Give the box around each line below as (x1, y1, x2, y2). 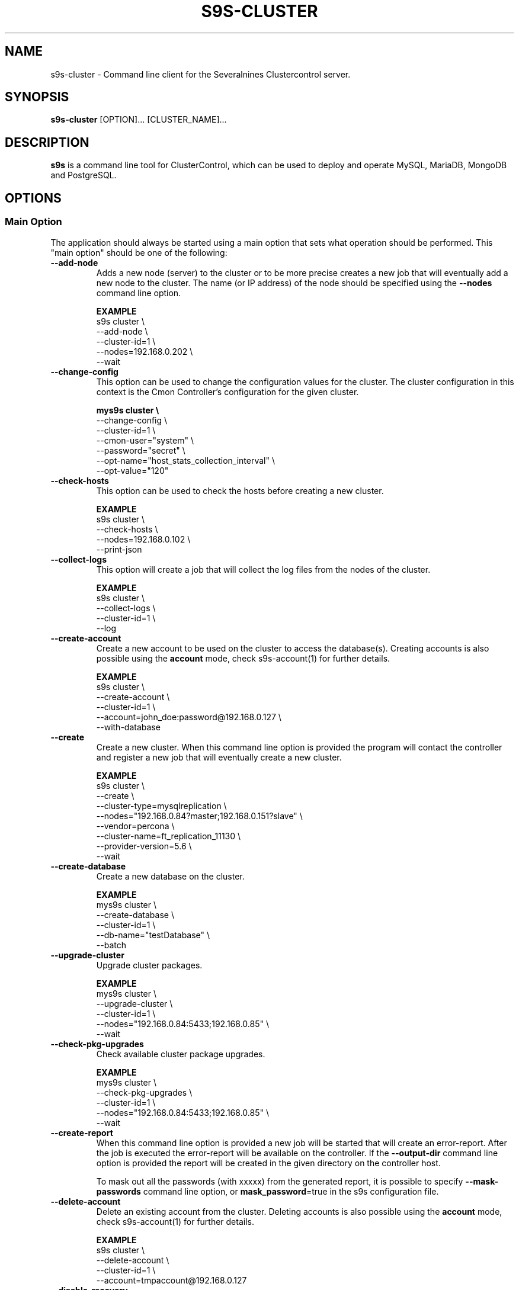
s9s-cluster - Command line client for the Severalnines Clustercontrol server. (50, 69, 351, 79)
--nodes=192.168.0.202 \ (96, 346, 193, 357)
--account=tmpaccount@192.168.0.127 (96, 1275, 247, 1285)
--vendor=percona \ (96, 820, 175, 831)
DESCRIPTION (5, 134, 89, 150)
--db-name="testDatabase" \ (96, 929, 210, 940)
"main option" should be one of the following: (50, 247, 228, 258)
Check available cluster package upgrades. (96, 1048, 265, 1059)
